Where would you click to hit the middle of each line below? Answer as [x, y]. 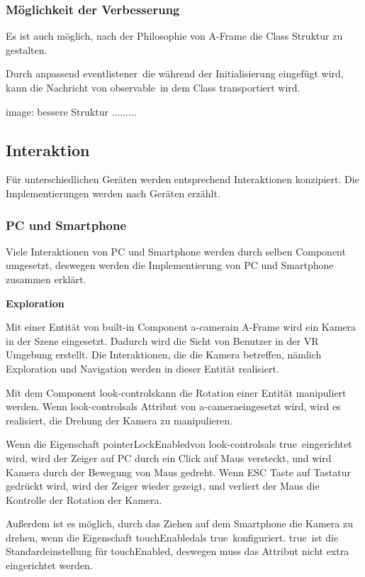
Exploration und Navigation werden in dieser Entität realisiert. [142, 368]
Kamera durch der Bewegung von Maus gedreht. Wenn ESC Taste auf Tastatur [178, 472]
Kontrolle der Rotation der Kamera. [84, 499]
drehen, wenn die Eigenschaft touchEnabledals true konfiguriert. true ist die [172, 537]
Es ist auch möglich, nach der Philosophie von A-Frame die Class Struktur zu [174, 36]
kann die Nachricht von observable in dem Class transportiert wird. [153, 87]
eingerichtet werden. [49, 565]
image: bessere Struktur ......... [71, 111]
